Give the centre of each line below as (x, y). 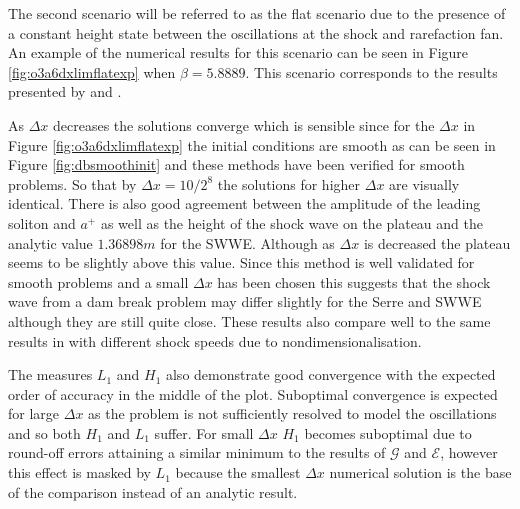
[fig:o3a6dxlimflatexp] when (92, 71)
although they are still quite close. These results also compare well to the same (249, 320)
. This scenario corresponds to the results (371, 71)
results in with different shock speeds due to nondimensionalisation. (215, 340)
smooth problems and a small (98, 281)
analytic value (50, 242)
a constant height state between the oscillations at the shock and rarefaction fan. (256, 32)
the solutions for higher (289, 183)
